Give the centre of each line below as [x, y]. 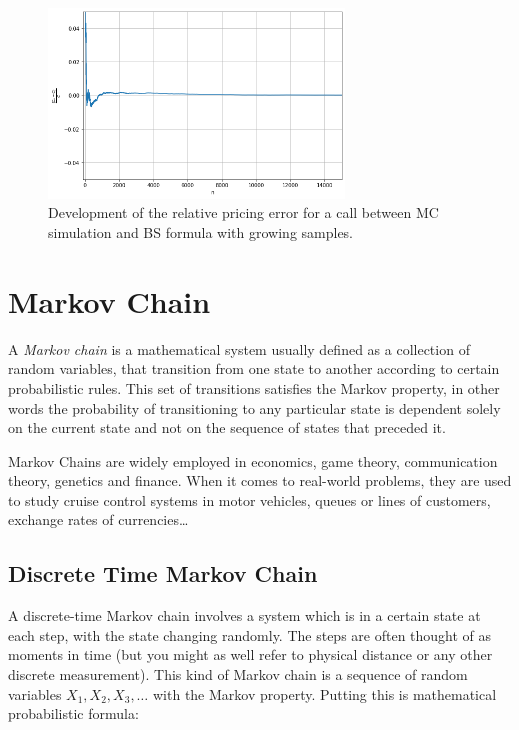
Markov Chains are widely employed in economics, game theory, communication [253, 460]
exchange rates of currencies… [98, 519]
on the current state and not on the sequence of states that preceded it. [227, 427]
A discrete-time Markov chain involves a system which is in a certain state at [244, 615]
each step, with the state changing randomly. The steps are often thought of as [250, 634]
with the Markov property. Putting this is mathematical [324, 693]
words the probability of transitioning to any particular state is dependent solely [254, 407]
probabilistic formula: [73, 713]
